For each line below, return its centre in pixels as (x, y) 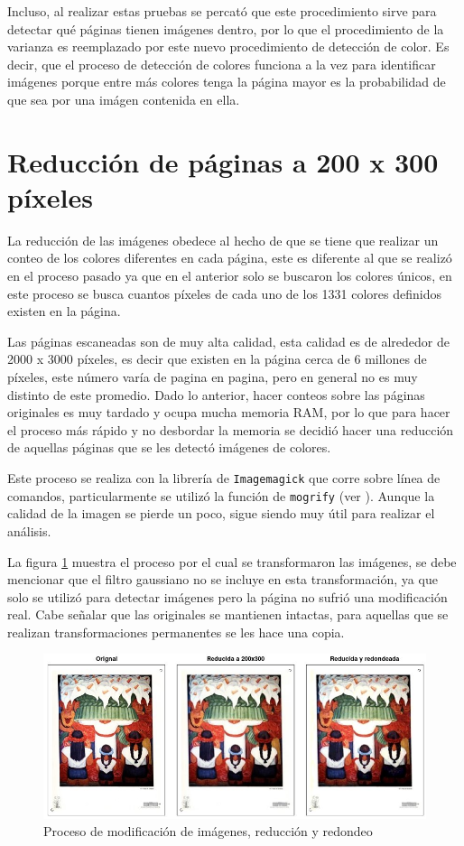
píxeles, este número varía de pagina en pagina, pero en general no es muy (213, 377)
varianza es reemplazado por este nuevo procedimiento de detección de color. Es (228, 46)
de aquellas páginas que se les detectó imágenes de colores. (169, 447)
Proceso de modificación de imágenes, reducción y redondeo (208, 831)
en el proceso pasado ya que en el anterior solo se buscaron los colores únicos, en (230, 276)
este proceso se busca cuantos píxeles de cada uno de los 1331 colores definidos (224, 293)
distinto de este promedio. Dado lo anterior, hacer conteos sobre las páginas (216, 394)
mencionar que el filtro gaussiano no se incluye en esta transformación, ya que (223, 579)
